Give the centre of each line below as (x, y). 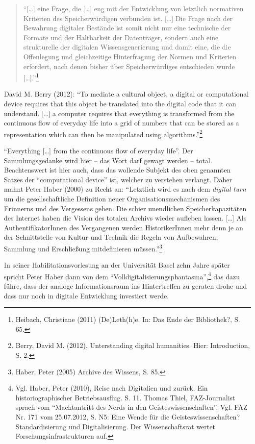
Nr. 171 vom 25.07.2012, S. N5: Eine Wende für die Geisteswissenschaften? (128, 417)
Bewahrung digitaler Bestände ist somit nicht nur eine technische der (127, 28)
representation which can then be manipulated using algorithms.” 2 (103, 133)
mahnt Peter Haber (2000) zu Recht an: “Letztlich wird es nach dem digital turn (125, 189)
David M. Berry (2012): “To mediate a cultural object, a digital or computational (127, 94)
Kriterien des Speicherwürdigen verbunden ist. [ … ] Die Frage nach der (128, 18)
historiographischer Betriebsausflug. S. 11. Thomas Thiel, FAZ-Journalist (125, 397)
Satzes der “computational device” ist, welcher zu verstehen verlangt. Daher (118, 179)
